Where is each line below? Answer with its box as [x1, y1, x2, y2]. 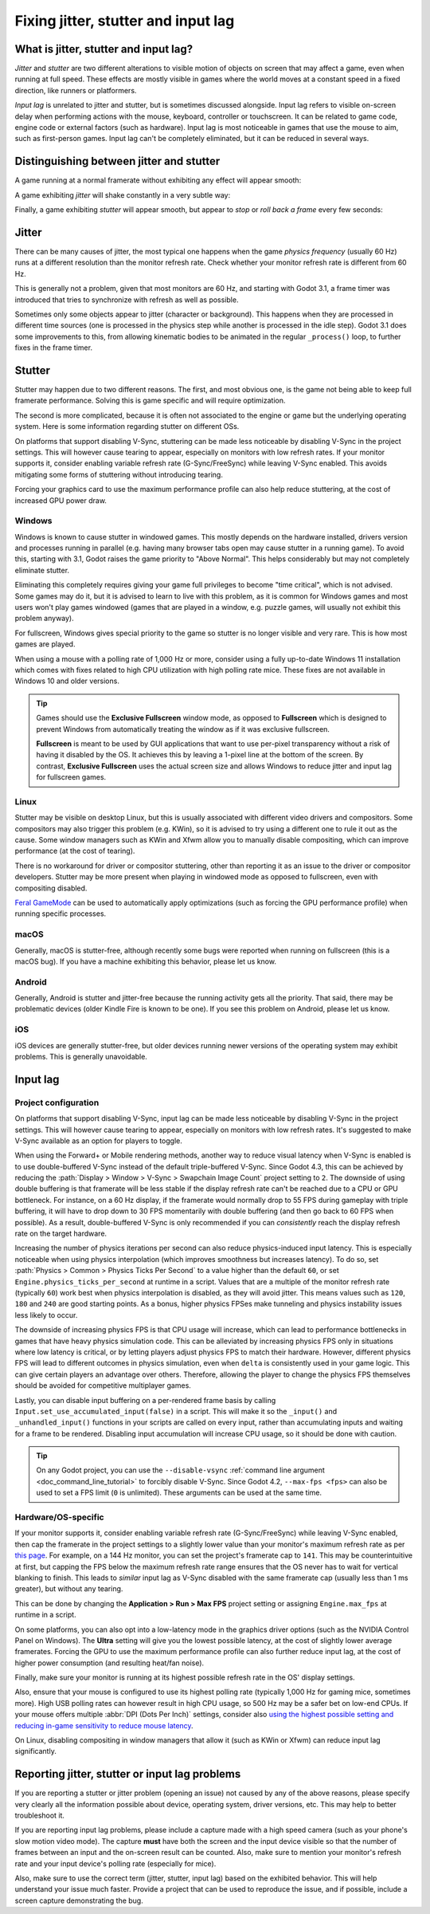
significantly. [14, 1747, 57, 1756]
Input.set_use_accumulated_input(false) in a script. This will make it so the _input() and [14, 1406, 338, 1416]
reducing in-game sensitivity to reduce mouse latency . [14, 1720, 194, 1730]
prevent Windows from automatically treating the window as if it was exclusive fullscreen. [36, 724, 330, 733]
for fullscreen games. [36, 772, 107, 782]
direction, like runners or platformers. [14, 85, 137, 95]
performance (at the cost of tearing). [14, 846, 135, 856]
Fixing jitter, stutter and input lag [14, 12, 235, 29]
